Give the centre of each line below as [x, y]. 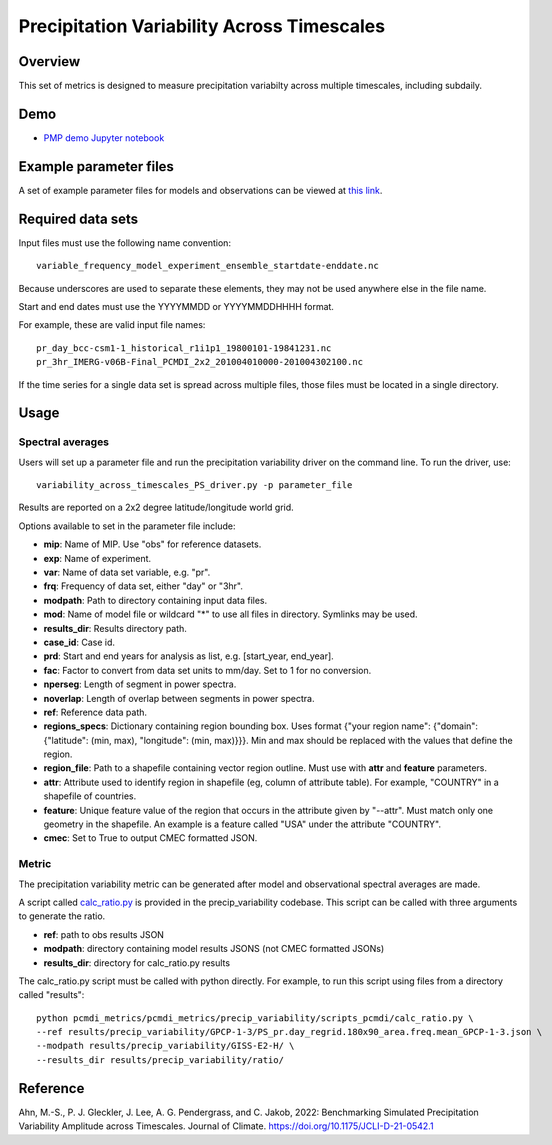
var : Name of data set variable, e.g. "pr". [127, 572]
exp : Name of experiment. [97, 558]
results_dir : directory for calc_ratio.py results [136, 962]
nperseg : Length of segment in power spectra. [140, 684]
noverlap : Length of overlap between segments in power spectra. [179, 698]
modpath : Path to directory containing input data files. [155, 600]
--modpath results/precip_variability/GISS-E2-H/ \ [165, 1046]
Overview [49, 61]
